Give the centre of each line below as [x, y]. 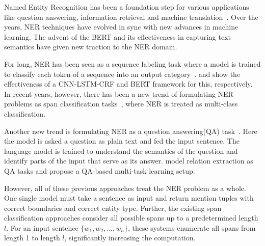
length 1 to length [32, 238]
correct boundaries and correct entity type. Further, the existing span [113, 208]
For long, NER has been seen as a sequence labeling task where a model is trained [132, 63]
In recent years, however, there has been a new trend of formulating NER [119, 93]
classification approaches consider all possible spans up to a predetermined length [131, 218]
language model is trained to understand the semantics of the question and [121, 151]
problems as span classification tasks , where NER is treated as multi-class [121, 104]
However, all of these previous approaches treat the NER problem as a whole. [125, 188]
